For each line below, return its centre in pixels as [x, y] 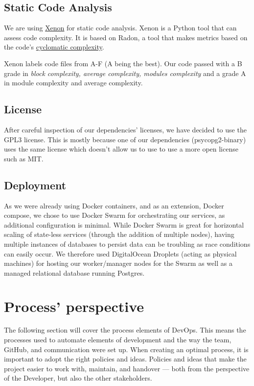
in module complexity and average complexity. [73, 83]
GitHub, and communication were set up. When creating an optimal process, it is [126, 349]
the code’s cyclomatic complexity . [54, 47]
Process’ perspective [74, 306]
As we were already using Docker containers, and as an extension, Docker [114, 205]
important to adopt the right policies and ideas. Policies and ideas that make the [125, 359]
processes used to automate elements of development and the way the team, [118, 340]
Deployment [35, 185]
